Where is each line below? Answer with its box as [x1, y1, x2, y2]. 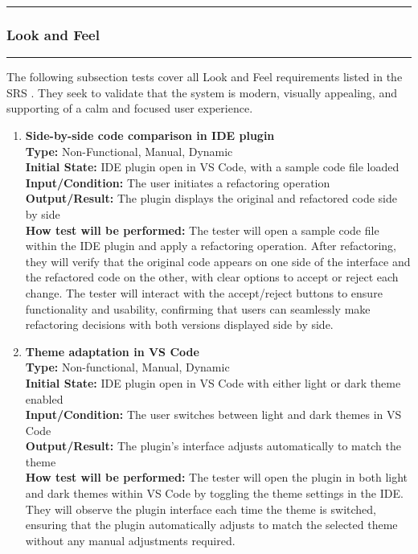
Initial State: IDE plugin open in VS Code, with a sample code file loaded [25, 158, 400, 175]
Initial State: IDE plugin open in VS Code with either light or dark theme [25, 374, 401, 391]
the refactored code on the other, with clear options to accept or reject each [25, 269, 399, 285]
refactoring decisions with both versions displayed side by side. [25, 316, 334, 333]
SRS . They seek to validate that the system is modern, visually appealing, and [6, 84, 397, 101]
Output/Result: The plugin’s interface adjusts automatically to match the [25, 437, 401, 454]
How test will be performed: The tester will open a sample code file [25, 221, 379, 238]
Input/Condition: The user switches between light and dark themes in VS [25, 406, 402, 423]
